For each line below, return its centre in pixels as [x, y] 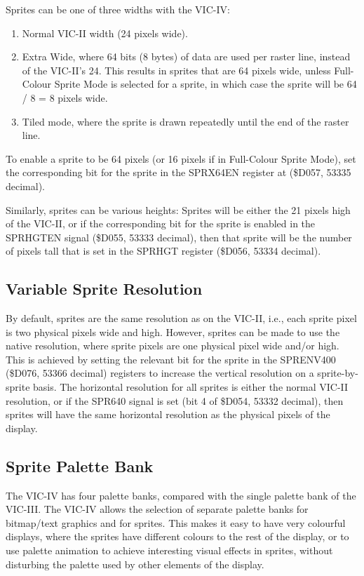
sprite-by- [338, 373]
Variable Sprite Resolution [104, 289]
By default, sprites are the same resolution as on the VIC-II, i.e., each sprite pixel [181, 318]
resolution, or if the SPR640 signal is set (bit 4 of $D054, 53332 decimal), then [175, 400]
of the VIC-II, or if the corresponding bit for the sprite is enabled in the [161, 223]
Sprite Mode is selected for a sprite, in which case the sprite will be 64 [205, 84]
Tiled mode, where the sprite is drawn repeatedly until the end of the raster [186, 121]
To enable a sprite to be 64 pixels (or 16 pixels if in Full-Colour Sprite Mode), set [181, 158]
